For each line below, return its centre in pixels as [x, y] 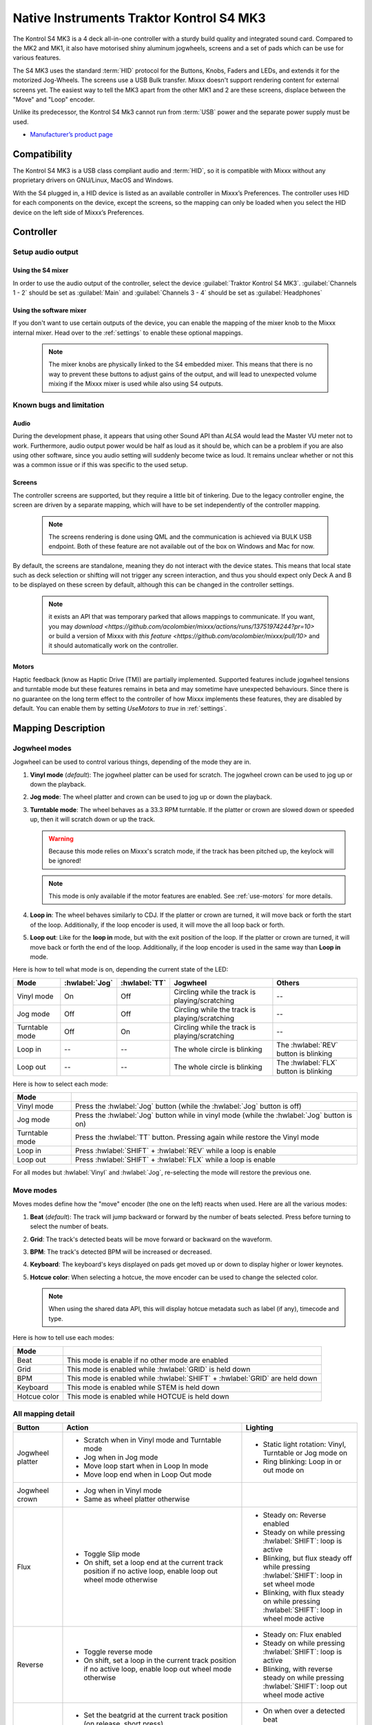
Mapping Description [59, 728]
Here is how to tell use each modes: [64, 1338]
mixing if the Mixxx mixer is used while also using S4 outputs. [136, 384]
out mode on [283, 1470]
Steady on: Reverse [294, 1515]
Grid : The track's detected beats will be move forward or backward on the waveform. [151, 1239]
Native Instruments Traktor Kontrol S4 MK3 [139, 18]
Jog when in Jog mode [121, 1457]
